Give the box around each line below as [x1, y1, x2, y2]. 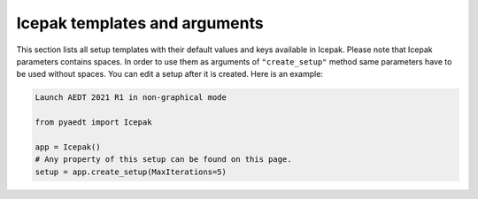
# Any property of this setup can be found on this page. [35, 155, 292, 165]
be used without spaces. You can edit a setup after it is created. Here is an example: [16, 69, 323, 80]
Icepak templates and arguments [16, 13, 265, 33]
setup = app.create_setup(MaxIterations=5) [35, 166, 227, 177]
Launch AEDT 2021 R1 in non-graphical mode [35, 93, 227, 103]
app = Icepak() [35, 142, 101, 152]
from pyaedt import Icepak [35, 118, 152, 127]
